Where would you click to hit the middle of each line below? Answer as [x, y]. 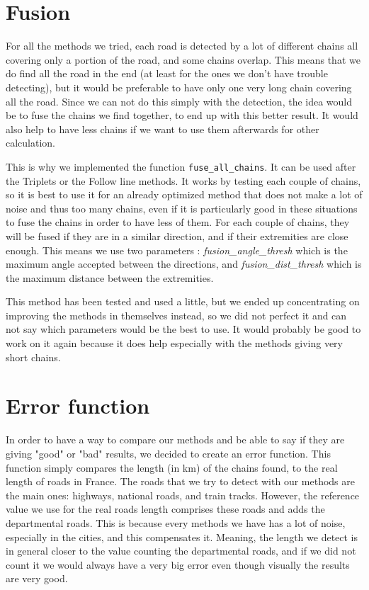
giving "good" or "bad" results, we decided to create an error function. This [168, 453]
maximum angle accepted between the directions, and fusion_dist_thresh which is [184, 264]
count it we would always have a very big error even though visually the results [178, 564]
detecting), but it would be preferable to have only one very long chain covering [179, 87]
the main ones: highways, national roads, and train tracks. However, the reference [183, 495]
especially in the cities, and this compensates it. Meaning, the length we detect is [182, 537]
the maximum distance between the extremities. [110, 277]
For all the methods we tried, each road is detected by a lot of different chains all [182, 46]
